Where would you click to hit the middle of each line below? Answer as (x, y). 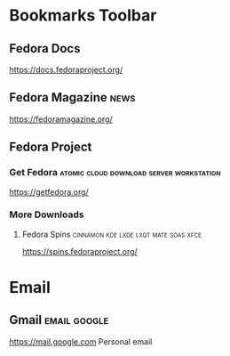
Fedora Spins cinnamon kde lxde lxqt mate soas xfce (112, 234)
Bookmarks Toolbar (83, 16)
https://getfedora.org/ (49, 191)
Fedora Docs (45, 49)
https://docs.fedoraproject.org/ (66, 69)
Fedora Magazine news (72, 97)
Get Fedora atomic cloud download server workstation (115, 173)
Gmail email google (59, 320)
